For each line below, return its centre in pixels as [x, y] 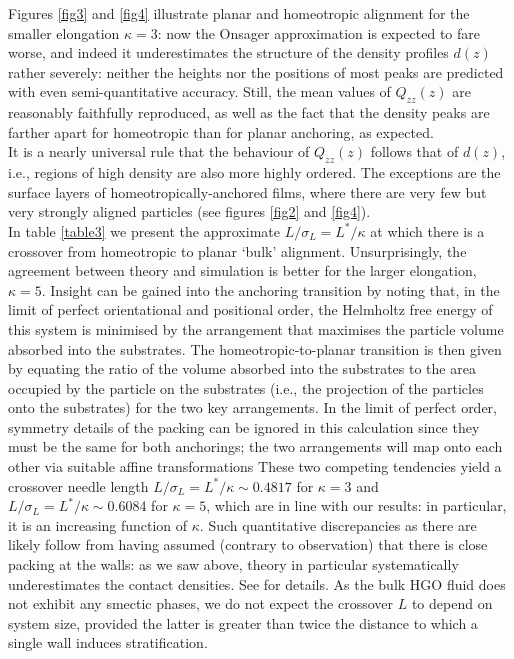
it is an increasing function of [98, 524]
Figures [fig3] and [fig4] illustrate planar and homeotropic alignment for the [239, 13]
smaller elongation [64, 32]
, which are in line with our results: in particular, [356, 505]
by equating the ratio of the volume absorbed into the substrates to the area [242, 368]
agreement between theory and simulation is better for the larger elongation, [242, 270]
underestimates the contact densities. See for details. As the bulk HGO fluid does [257, 583]
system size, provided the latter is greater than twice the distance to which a [243, 622]
